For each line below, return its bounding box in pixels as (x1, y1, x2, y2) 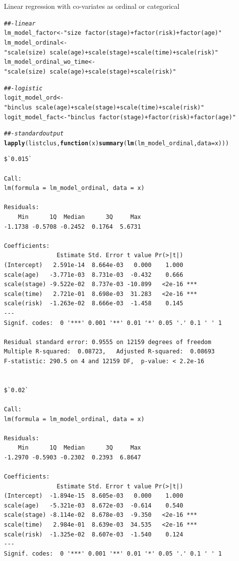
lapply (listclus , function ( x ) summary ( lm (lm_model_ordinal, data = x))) (4, 139, 229, 147)
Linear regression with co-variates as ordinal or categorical (4, 1, 180, 11)
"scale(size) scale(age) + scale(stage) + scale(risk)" (4, 68, 176, 75)
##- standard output (4, 130, 64, 137)
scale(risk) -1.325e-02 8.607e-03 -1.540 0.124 (4, 531, 184, 538)
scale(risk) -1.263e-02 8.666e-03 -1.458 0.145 (4, 300, 184, 307)
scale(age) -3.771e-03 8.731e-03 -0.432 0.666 (4, 271, 184, 278)
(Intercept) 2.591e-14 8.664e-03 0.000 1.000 (4, 262, 184, 268)
